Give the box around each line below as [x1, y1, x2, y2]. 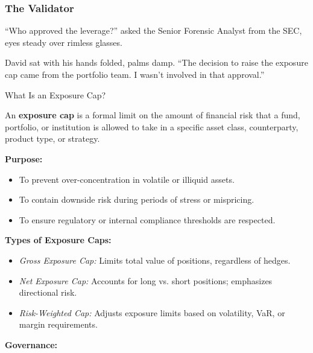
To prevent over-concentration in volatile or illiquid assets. [19, 173, 235, 185]
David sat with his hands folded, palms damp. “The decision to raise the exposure [5, 56, 308, 69]
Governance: [5, 338, 58, 351]
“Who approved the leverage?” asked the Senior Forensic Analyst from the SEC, [5, 24, 302, 37]
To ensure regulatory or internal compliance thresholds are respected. [19, 213, 276, 226]
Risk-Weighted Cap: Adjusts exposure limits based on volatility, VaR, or [19, 306, 285, 319]
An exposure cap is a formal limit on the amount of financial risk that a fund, [5, 109, 300, 121]
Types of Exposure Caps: [5, 234, 112, 246]
